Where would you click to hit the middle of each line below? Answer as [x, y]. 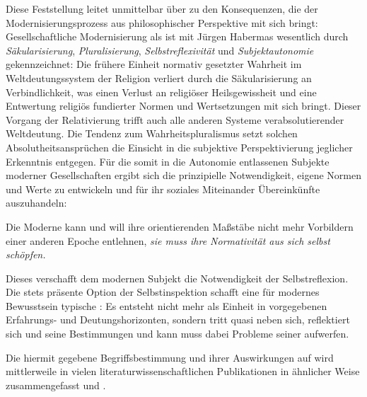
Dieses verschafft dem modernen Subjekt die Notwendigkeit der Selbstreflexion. [177, 278]
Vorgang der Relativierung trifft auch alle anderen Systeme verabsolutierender [175, 119]
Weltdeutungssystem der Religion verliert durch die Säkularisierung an [159, 77]
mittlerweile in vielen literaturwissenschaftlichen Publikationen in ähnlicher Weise [183, 371]
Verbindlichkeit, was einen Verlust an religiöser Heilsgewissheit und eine [161, 92]
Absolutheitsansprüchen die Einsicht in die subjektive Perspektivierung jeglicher [179, 147]
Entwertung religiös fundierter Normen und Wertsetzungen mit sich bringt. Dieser [183, 106]
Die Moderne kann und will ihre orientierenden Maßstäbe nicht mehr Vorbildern [180, 226]
